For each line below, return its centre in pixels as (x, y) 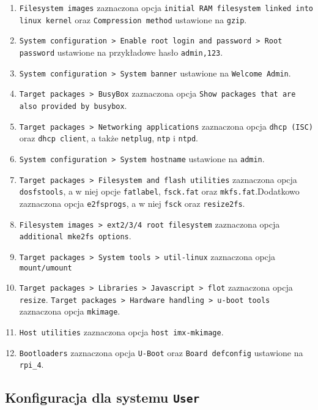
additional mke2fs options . (75, 236)
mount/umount (46, 268)
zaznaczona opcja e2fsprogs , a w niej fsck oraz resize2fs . (132, 203)
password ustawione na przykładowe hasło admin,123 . (121, 52)
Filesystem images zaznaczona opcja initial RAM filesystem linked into (166, 7)
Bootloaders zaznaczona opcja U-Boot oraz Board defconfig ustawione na (161, 352)
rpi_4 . (31, 364)
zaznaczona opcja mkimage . (70, 311)
